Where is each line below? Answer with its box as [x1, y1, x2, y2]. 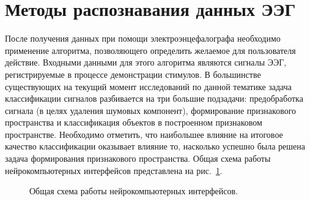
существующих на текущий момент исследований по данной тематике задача [5, 80, 292, 93]
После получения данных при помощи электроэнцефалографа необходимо [5, 32, 281, 45]
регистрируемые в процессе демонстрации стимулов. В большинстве [5, 67, 261, 80]
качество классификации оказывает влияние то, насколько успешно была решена [5, 140, 305, 153]
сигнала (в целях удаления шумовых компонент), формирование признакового [5, 104, 297, 116]
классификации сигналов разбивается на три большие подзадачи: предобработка [5, 92, 303, 105]
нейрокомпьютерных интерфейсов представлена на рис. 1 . [5, 164, 223, 176]
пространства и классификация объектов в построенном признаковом [5, 116, 262, 129]
